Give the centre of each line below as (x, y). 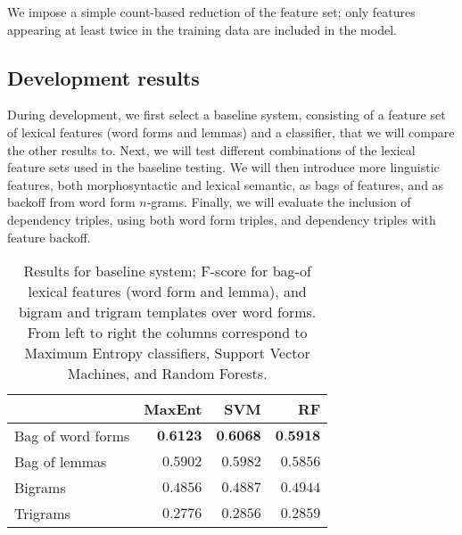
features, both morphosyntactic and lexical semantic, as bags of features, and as (226, 184)
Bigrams (40, 488)
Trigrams (42, 514)
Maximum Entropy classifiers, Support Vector (167, 353)
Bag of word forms (72, 436)
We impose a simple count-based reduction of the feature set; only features (211, 12)
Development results (103, 77)
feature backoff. (49, 237)
